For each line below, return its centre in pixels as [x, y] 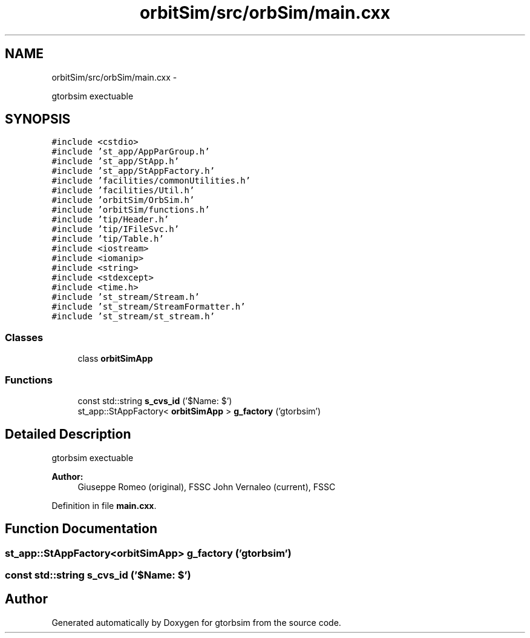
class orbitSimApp [115, 359]
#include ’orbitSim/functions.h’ [131, 210]
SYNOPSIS [38, 119]
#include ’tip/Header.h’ [110, 220]
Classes [24, 337]
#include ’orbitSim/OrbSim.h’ [123, 200]
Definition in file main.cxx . [104, 505]
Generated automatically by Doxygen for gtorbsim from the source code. [196, 622]
